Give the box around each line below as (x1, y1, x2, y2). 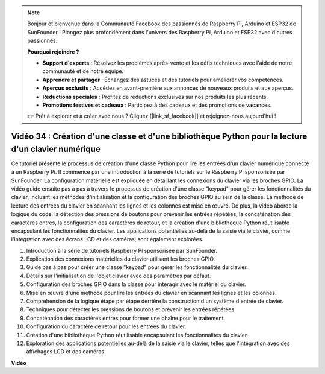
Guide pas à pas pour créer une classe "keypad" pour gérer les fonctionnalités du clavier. (26, 264, 248, 271)
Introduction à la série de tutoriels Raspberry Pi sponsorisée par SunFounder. (26, 247, 218, 254)
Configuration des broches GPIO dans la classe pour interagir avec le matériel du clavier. (26, 280, 246, 288)
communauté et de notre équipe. (42, 68, 124, 75)
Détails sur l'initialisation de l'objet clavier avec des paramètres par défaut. (26, 272, 211, 279)
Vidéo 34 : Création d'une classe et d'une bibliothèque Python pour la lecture (11, 132, 308, 142)
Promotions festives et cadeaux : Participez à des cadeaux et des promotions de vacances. (42, 101, 272, 109)
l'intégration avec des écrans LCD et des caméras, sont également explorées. (11, 236, 204, 243)
